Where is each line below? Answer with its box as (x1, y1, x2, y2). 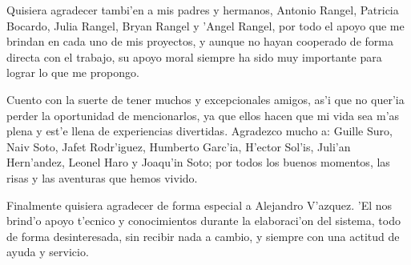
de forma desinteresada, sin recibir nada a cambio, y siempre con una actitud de (6, 227, 400, 244)
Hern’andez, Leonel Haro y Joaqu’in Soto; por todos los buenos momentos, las (6, 154, 390, 171)
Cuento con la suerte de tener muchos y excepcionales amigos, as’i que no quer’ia (6, 90, 405, 107)
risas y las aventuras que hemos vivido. (6, 169, 198, 186)
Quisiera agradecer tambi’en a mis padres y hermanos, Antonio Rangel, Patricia (6, 2, 399, 18)
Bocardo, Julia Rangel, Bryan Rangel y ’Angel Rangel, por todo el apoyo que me (6, 17, 405, 34)
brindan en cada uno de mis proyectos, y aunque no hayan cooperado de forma (6, 33, 393, 50)
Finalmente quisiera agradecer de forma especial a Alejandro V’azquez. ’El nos (6, 196, 393, 213)
